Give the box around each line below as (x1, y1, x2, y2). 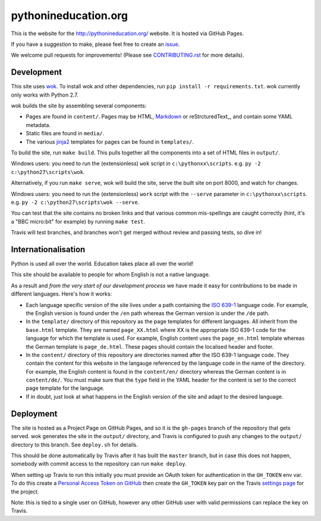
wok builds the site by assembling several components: (11, 102, 147, 110)
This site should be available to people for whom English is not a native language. (11, 271, 210, 278)
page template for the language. (26, 384, 105, 392)
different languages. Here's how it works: (11, 290, 112, 297)
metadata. (26, 121, 51, 128)
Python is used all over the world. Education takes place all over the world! (11, 260, 194, 267)
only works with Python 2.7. (11, 91, 78, 98)
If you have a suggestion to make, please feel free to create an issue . (11, 41, 180, 48)
